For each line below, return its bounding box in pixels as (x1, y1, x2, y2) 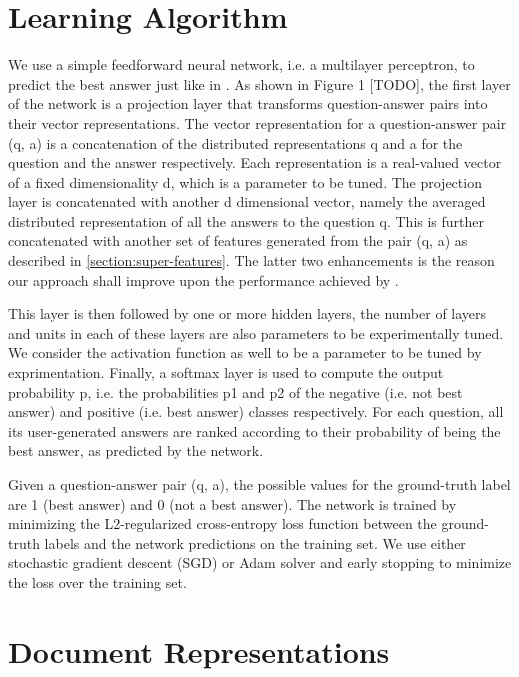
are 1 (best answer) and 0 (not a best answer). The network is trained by (8, 493, 457, 514)
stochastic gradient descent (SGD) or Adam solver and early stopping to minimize (8, 552, 512, 573)
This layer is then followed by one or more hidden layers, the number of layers (8, 303, 487, 324)
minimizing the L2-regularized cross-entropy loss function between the (8, 513, 437, 534)
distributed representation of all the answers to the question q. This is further (8, 210, 485, 231)
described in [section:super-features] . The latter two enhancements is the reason (8, 250, 495, 271)
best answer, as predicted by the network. (8, 440, 264, 461)
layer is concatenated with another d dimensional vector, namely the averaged (8, 191, 486, 212)
